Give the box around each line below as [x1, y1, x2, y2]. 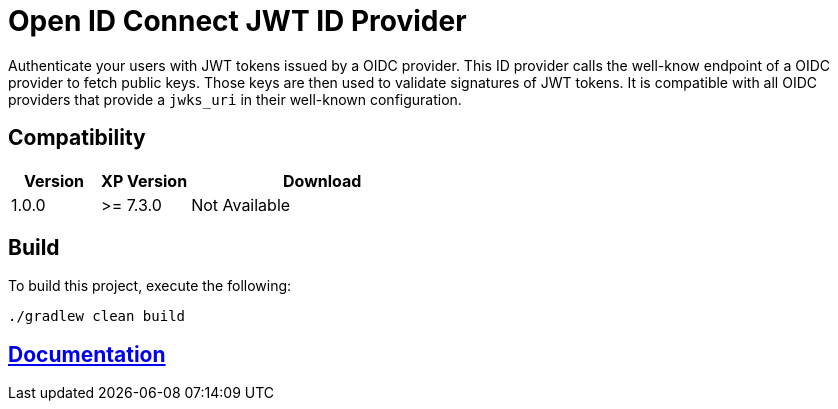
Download [283, 170, 362, 191]
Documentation [8, 341, 166, 367]
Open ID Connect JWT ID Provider [8, 4, 467, 38]
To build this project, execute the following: [8, 277, 292, 295]
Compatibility [8, 125, 146, 151]
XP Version [101, 170, 188, 191]
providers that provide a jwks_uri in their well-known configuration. [8, 90, 462, 108]
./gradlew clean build [8, 308, 186, 325]
